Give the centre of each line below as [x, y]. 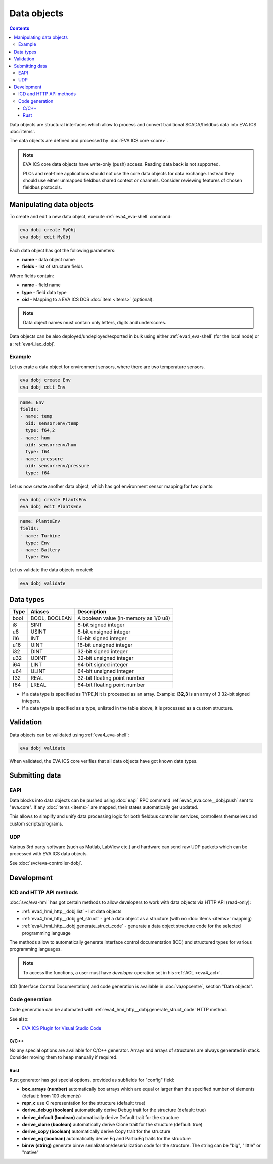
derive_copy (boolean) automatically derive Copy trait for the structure [96, 1131]
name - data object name [49, 260]
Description [92, 611]
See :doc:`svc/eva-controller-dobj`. [46, 863]
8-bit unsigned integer [104, 632]
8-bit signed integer [101, 625]
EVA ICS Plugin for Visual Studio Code [62, 1028]
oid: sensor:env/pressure [57, 466]
